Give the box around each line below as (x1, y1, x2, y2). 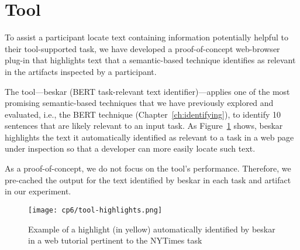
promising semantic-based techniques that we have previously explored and (5, 97, 274, 109)
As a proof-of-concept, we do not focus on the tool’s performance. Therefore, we (5, 162, 291, 174)
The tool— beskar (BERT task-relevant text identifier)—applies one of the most (5, 85, 290, 97)
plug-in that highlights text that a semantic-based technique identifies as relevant (5, 54, 296, 66)
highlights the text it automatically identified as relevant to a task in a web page (5, 131, 294, 143)
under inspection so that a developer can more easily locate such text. (5, 142, 256, 155)
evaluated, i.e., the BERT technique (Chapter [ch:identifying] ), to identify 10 (5, 108, 281, 120)
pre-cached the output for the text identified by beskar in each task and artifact (5, 173, 291, 186)
